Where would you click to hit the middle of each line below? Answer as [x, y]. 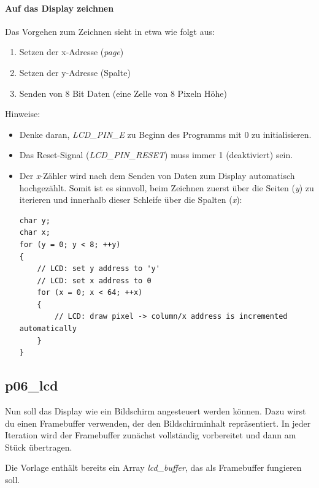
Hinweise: [23, 114]
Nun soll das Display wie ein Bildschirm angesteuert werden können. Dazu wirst [156, 411]
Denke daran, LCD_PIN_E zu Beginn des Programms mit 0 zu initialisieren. [165, 134]
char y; [35, 220]
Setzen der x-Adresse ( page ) [71, 52]
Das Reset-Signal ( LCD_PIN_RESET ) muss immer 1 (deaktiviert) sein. [156, 155]
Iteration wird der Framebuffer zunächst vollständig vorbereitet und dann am [151, 435]
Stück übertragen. [39, 447]
